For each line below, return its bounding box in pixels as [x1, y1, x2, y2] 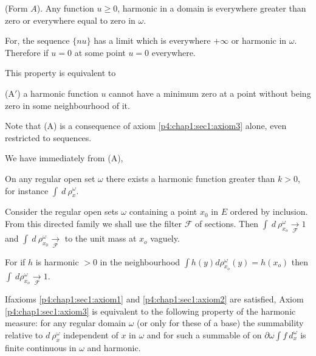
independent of [63, 328, 118, 341]
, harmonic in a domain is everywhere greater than [117, 2, 306, 14]
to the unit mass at [64, 232, 137, 245]
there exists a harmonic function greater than [106, 172, 275, 184]
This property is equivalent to [5, 66, 116, 79]
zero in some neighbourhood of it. [5, 99, 130, 111]
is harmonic [35, 255, 79, 268]
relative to [5, 328, 43, 341]
